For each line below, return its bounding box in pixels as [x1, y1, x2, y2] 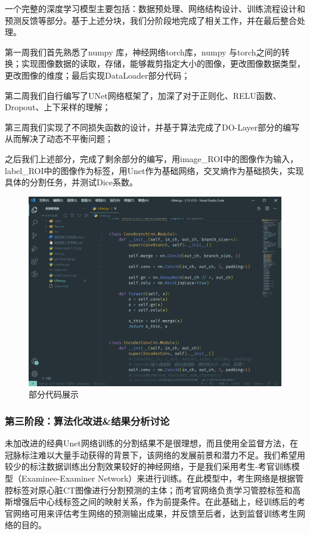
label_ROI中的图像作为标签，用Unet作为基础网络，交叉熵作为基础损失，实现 [5, 164, 304, 176]
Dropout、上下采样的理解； [5, 101, 111, 113]
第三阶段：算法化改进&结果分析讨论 [5, 413, 170, 428]
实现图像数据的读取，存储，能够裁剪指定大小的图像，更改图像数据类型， [21, 57, 305, 70]
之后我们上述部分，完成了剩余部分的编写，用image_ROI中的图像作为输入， [5, 152, 299, 164]
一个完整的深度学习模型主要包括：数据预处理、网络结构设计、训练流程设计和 [5, 2, 305, 14]
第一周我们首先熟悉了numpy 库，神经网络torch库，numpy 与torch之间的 [5, 45, 281, 58]
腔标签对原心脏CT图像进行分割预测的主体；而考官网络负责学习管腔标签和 [5, 483, 293, 496]
